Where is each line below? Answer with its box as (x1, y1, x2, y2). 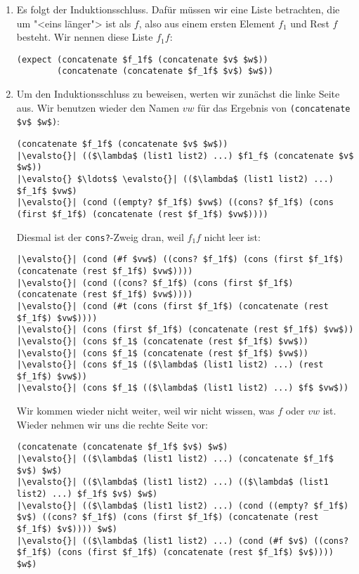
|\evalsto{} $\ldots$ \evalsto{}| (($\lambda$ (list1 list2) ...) (16, 174, 334, 184)
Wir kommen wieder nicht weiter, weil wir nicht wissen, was (16, 403, 275, 418)
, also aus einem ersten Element (138, 15, 275, 30)
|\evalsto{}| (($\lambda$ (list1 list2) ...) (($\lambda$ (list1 (16, 477, 329, 488)
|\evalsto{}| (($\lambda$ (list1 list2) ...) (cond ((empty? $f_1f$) (16, 500, 349, 511)
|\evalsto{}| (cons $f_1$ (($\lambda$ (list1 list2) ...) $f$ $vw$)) (16, 383, 349, 393)
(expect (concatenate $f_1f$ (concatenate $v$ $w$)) (16, 54, 268, 65)
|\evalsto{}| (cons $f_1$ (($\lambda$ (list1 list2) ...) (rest (16, 360, 324, 370)
